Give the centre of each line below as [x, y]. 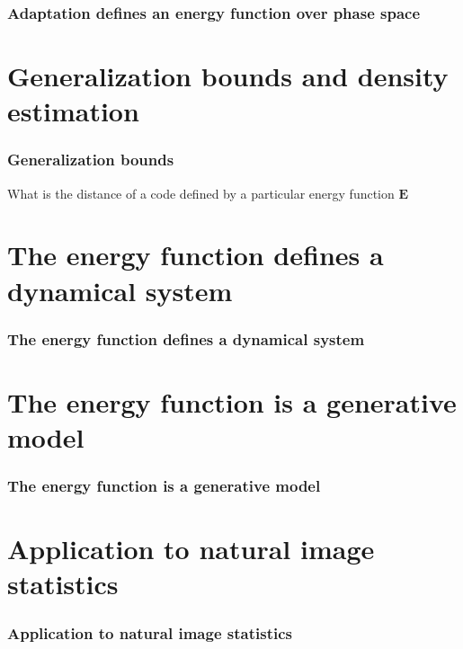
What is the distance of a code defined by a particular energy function [201, 193]
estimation [73, 111]
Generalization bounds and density [228, 76]
